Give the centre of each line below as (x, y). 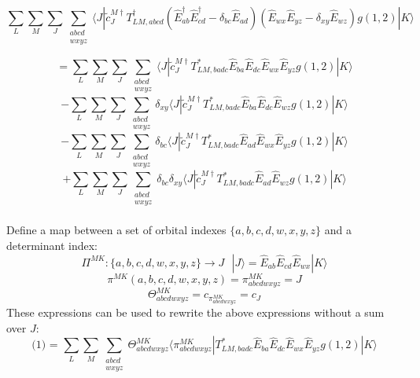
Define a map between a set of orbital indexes (116, 230)
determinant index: (52, 246)
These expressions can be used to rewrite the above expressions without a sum (195, 312)
